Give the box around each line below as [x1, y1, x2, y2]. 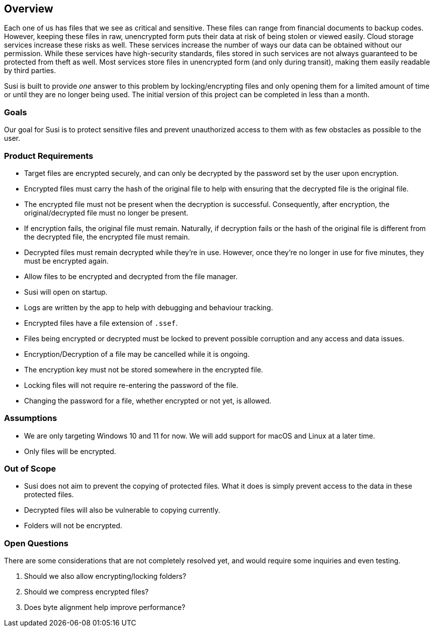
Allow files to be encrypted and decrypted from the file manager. [24, 272, 238, 281]
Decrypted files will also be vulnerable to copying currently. [24, 506, 221, 515]
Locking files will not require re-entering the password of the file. [24, 380, 239, 389]
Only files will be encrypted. [24, 447, 116, 456]
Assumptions [4, 413, 57, 424]
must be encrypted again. [24, 256, 109, 265]
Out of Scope [4, 464, 56, 474]
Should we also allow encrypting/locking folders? [24, 572, 186, 581]
